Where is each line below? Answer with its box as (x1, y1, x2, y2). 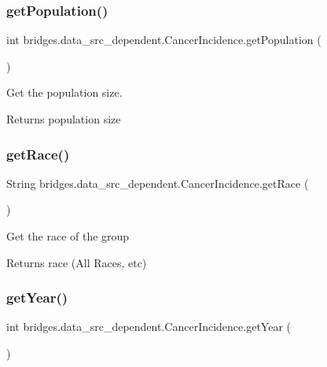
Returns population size (6, 111, 121, 127)
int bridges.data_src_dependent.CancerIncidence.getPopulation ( (6, 31, 321, 48)
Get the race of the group (6, 228, 130, 244)
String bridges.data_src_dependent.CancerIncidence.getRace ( (6, 174, 309, 191)
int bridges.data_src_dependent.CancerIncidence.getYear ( (6, 318, 291, 335)
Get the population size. (6, 84, 123, 101)
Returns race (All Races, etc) (6, 254, 147, 270)
